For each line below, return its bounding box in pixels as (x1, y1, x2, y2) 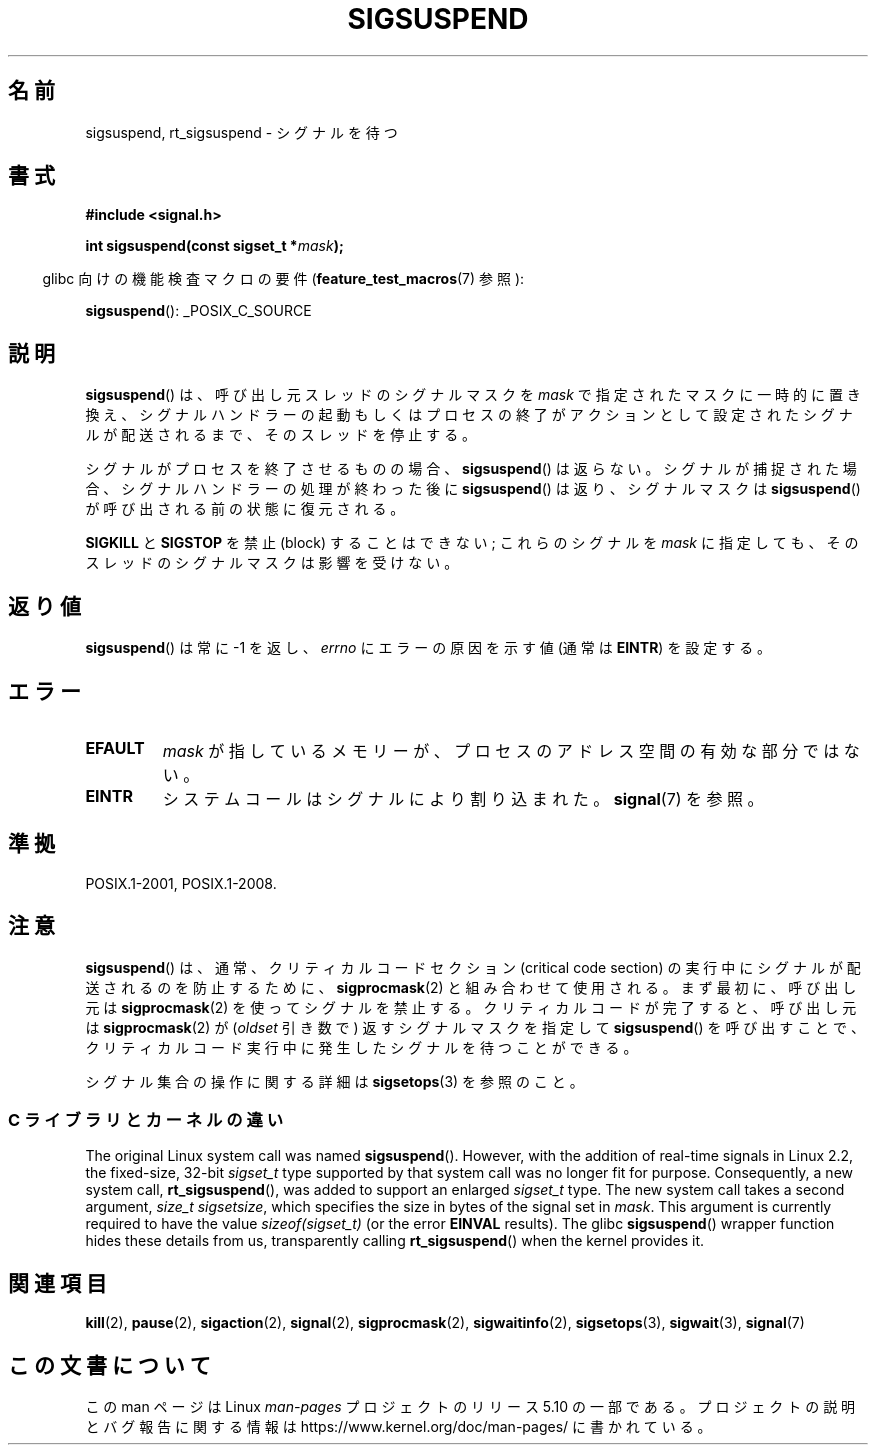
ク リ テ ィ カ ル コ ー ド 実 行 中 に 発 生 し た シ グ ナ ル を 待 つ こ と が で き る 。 (85, 1038, 638, 1056)
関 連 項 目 (8, 1270, 107, 1296)
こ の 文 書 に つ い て (8, 1352, 211, 1378)
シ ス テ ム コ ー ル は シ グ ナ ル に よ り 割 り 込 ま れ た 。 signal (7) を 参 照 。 (162, 788, 764, 809)
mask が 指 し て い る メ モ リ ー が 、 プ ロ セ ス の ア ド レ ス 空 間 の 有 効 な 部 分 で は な (162, 740, 860, 761)
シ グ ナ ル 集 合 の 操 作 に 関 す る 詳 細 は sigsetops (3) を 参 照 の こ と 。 (85, 1072, 584, 1090)
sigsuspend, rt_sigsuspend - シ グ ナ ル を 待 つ (85, 123, 398, 141)
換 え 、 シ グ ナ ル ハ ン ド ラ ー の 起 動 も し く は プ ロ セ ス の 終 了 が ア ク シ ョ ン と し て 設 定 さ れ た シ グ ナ (85, 406, 853, 424)
